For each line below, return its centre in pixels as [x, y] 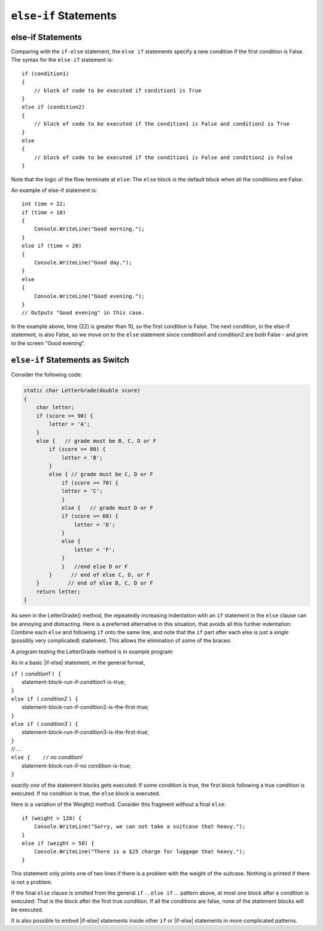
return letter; [58, 591]
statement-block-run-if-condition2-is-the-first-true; [86, 707]
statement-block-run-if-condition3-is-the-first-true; [86, 732]
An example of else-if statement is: [54, 190]
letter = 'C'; [82, 491]
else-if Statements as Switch [70, 360]
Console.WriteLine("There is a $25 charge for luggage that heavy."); [140, 852]
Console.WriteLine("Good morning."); [89, 229]
